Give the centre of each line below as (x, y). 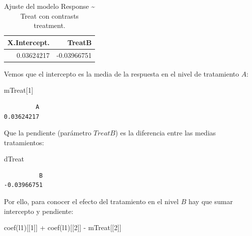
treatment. (49, 25)
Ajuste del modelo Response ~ (50, 6)
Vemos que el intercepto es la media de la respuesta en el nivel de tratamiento (122, 73)
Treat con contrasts (49, 15)
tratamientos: (24, 142)
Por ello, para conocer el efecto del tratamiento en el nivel (91, 201)
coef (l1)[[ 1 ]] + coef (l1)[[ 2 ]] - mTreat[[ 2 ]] (63, 227)
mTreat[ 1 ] (19, 90)
